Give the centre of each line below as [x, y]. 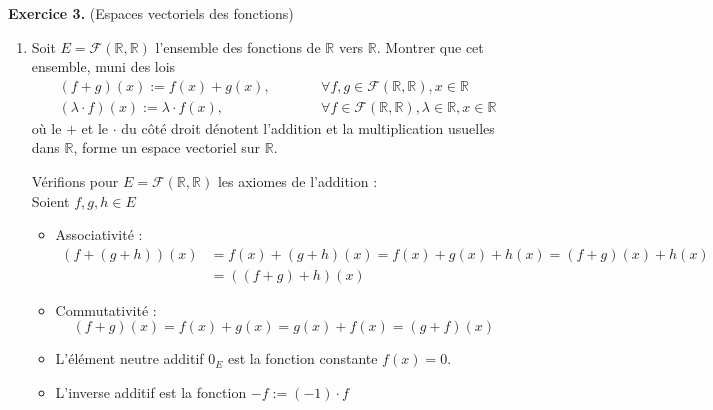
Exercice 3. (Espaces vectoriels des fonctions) [151, 13]
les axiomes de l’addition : [297, 181]
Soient [50, 200]
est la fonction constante [302, 358]
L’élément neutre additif [129, 358]
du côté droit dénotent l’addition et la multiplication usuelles [308, 127]
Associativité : [99, 234]
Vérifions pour [75, 181]
